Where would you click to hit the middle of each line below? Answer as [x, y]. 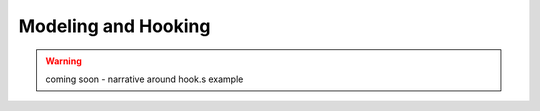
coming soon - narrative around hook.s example [144, 79]
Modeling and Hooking [114, 26]
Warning [63, 61]
